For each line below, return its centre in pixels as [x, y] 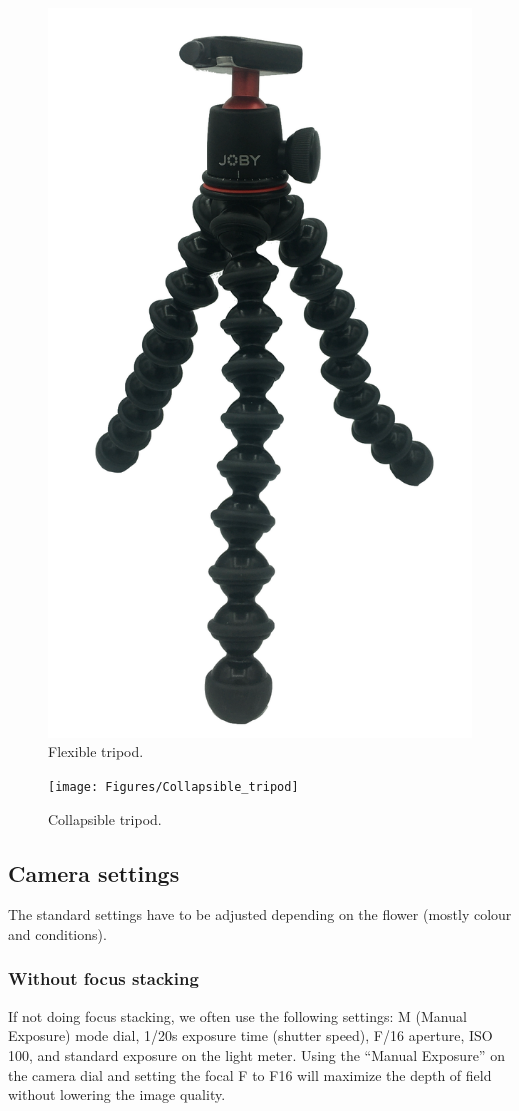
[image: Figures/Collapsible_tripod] [173, 786]
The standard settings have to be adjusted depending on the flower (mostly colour [260, 914]
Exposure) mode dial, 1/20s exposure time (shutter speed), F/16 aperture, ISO [250, 1035]
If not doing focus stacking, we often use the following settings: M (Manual [237, 1015]
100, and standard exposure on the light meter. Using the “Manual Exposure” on [256, 1054]
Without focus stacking [103, 978]
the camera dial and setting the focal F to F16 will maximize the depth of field [250, 1074]
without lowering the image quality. [117, 1094]
